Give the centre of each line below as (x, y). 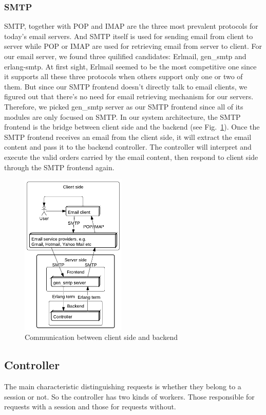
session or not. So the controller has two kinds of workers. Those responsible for (129, 396)
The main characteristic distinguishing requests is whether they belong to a (123, 386)
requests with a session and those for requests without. (90, 407)
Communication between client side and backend (101, 337)
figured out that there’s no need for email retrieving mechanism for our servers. (129, 96)
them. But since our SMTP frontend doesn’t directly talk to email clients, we (126, 86)
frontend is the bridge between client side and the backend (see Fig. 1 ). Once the (132, 127)
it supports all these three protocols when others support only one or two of (123, 76)
